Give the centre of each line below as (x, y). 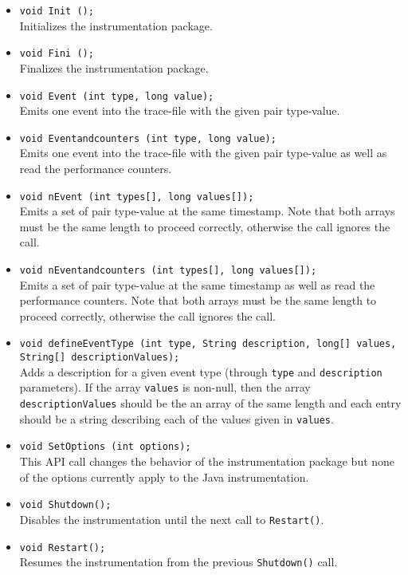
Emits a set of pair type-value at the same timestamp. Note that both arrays (207, 211)
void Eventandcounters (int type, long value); (148, 138)
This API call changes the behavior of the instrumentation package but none (207, 461)
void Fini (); (57, 54)
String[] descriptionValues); (100, 358)
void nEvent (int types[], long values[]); (137, 197)
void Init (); (57, 11)
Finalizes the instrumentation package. (114, 67)
